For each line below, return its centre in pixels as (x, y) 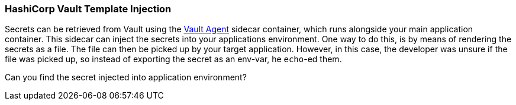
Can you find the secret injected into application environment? (126, 77)
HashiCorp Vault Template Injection (88, 9)
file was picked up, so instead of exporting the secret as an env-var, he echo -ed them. (173, 59)
